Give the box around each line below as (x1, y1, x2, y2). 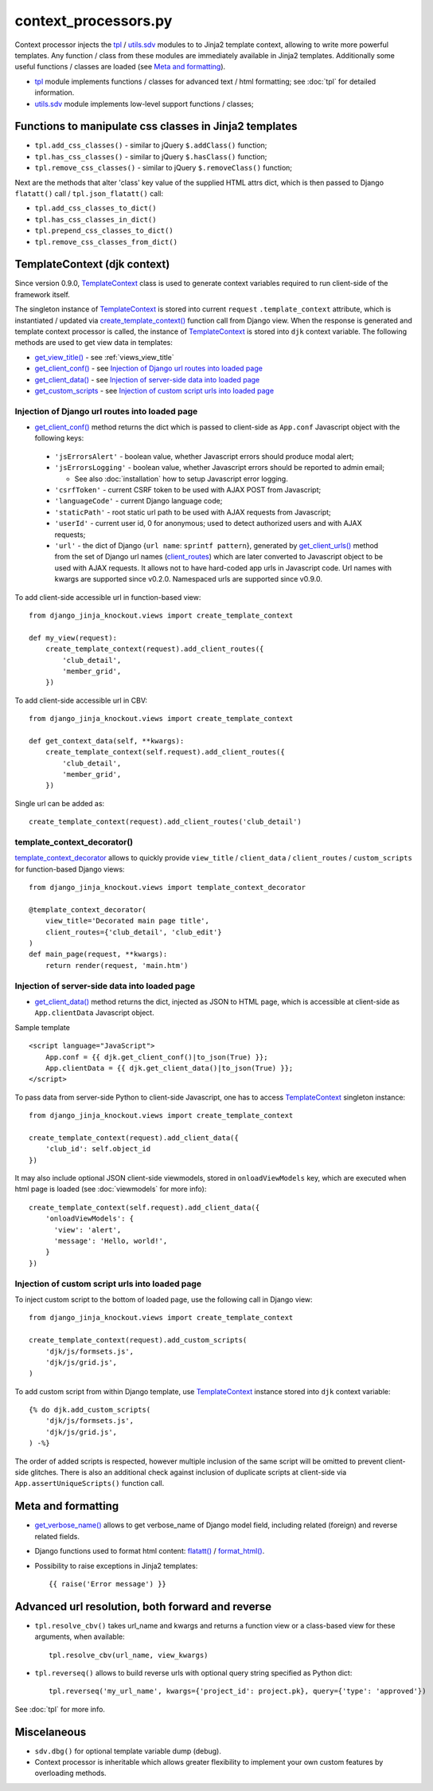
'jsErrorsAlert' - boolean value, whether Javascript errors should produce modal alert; (54, 451, 354, 461)
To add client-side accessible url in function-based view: (14, 592, 201, 602)
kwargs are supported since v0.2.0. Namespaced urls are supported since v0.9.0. (54, 574, 322, 584)
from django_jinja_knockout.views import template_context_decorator (29, 883, 306, 892)
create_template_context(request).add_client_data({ (29, 1133, 239, 1142)
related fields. (34, 1531, 80, 1541)
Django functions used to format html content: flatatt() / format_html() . (34, 1546, 265, 1556)
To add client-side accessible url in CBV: (14, 696, 147, 705)
